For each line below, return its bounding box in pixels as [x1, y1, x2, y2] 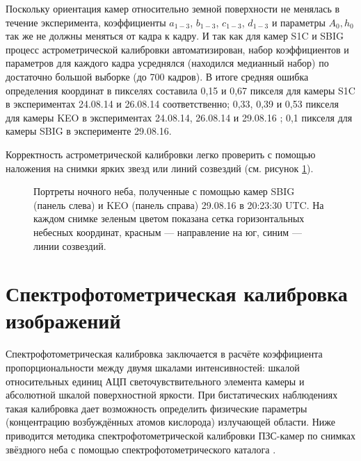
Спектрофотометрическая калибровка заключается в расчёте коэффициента [6, 346, 323, 361]
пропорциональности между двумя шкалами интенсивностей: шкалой [6, 360, 300, 374]
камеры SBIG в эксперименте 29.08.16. [6, 124, 172, 138]
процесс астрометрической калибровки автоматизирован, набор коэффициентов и [6, 42, 349, 56]
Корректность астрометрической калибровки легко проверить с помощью [6, 146, 316, 161]
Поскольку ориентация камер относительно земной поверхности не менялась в [6, 1, 340, 15]
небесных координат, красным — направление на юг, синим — [33, 224, 302, 239]
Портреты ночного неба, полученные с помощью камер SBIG [33, 184, 295, 199]
